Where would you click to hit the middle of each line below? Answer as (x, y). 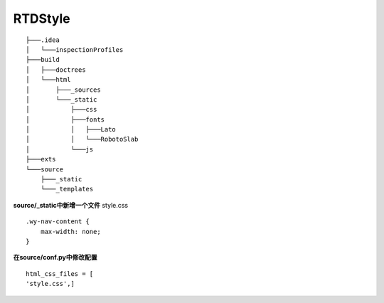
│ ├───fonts (65, 119)
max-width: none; (70, 232)
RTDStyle (42, 18)
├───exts (41, 159)
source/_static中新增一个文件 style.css (70, 205)
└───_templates (67, 189)
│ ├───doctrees (56, 70)
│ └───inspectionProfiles (75, 49)
